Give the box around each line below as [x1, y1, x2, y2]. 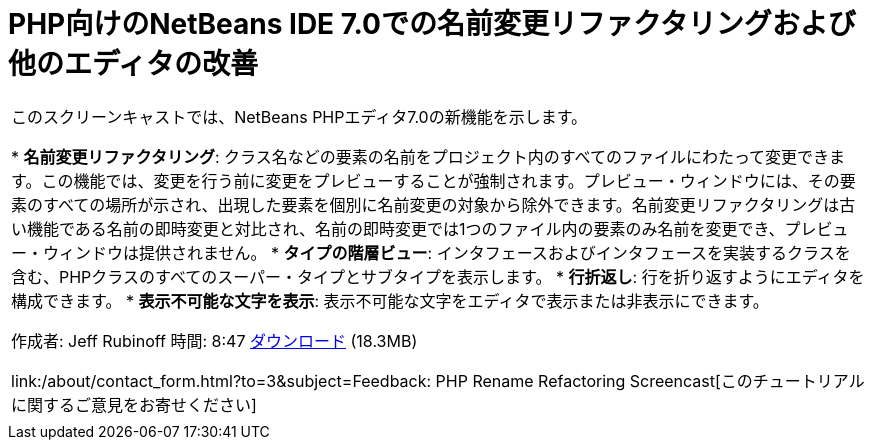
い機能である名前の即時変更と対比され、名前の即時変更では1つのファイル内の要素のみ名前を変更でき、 [11, 218, 785, 239]
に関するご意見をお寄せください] [11, 394, 257, 415]
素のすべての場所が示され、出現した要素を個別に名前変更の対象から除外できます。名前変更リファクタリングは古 [11, 194, 856, 215]
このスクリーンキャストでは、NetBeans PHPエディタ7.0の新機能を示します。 [11, 106, 588, 127]
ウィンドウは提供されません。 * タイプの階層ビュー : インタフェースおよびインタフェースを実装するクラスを [43, 242, 851, 263]
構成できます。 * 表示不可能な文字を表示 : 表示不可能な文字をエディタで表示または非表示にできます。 [11, 290, 769, 311]
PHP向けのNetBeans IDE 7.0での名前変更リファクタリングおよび [8, 7, 856, 41]
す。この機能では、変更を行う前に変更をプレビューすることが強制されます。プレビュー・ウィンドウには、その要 [11, 170, 856, 191]
